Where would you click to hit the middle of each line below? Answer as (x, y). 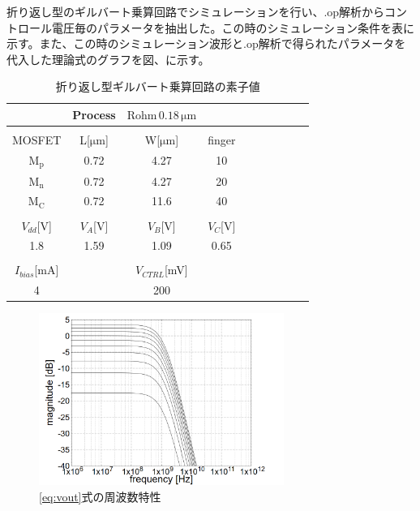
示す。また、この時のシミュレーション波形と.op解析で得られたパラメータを (206, 43)
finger (222, 140)
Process (94, 114)
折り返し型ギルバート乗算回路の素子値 (158, 86)
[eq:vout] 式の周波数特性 (100, 496)
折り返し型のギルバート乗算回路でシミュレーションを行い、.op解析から (196, 11)
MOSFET (37, 140)
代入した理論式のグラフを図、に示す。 (108, 59)
